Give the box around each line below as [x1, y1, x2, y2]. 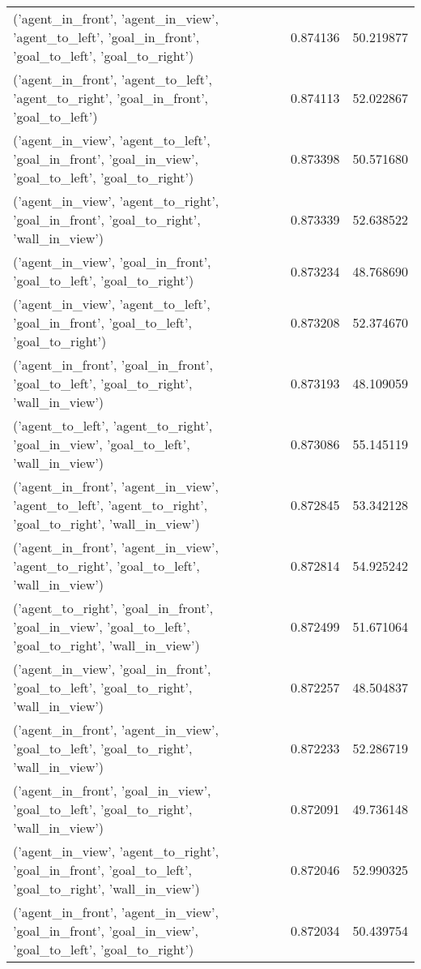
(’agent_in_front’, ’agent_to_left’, [13, 70, 212, 88]
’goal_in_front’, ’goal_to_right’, [13, 210, 201, 229]
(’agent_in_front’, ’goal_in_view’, [13, 781, 211, 800]
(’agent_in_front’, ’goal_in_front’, [13, 355, 213, 374]
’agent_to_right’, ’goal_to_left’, [13, 556, 200, 575]
